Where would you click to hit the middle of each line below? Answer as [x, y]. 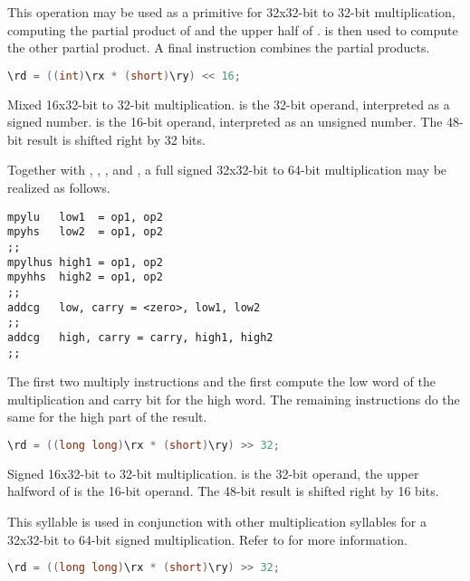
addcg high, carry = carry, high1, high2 [140, 337]
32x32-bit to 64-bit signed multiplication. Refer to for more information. [207, 539]
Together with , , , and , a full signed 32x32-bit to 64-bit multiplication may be [227, 170]
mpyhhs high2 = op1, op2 [85, 277]
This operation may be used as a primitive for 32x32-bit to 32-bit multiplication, [231, 12]
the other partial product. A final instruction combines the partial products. [219, 48]
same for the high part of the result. [107, 417]
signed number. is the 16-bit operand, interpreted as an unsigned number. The [225, 122]
